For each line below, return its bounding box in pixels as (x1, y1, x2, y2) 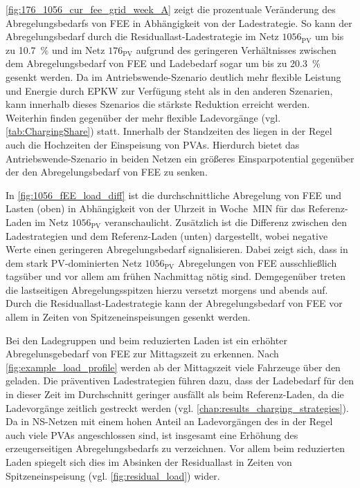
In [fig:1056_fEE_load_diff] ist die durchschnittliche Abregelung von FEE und (6, 187, 342, 202)
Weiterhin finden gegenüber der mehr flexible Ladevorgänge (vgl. (6, 110, 281, 124)
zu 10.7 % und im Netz (6, 42, 105, 57)
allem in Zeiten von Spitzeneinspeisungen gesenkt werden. (6, 310, 251, 324)
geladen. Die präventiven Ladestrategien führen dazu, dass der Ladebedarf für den (6, 373, 354, 388)
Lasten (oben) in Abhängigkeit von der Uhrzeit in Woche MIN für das (6, 201, 305, 216)
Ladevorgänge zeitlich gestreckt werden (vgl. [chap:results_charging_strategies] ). (6, 400, 349, 415)
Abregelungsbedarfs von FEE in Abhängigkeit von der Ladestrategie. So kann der (6, 15, 352, 30)
